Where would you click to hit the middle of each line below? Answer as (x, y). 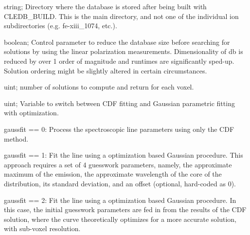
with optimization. (31, 113)
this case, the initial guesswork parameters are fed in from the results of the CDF (125, 209)
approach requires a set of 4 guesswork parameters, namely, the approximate (118, 164)
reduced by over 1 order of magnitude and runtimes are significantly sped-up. (119, 61)
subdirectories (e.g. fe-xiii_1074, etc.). (61, 26)
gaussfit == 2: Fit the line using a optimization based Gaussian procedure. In (120, 200)
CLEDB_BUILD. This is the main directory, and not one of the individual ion (121, 16)
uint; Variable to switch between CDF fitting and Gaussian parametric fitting (119, 103)
